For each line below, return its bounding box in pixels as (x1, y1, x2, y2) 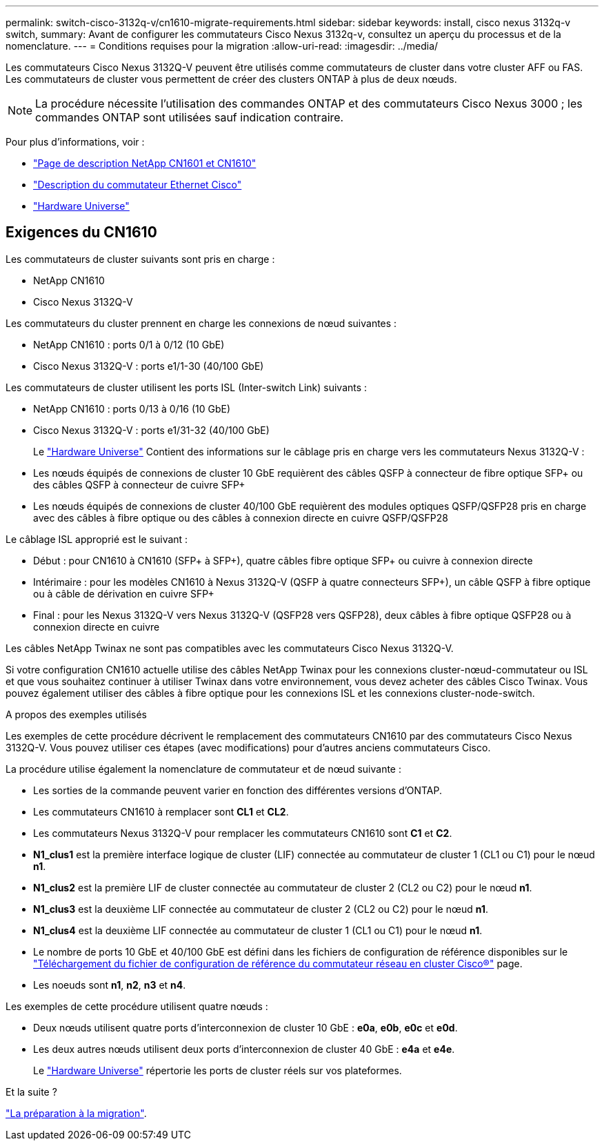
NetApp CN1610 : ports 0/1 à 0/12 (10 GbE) (33, 338, 225, 350)
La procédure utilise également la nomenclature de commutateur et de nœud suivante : (6, 762, 402, 775)
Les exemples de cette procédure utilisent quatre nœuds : (6, 1000, 268, 1012)
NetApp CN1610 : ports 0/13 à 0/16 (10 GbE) (33, 402, 231, 415)
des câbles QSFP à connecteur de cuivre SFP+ (33, 478, 245, 491)
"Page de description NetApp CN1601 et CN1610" (33, 157, 256, 169)
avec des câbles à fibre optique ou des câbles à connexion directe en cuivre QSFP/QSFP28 (33, 511, 448, 524)
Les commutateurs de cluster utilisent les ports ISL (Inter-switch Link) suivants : (6, 381, 368, 393)
